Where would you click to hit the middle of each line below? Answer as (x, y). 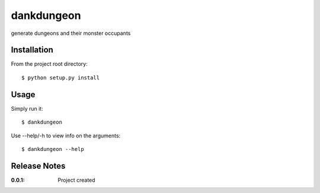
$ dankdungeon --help (53, 149)
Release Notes (38, 166)
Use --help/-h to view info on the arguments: (66, 136)
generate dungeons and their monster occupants (71, 33)
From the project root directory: (49, 64)
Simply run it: (27, 108)
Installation (32, 50)
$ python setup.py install (61, 78)
